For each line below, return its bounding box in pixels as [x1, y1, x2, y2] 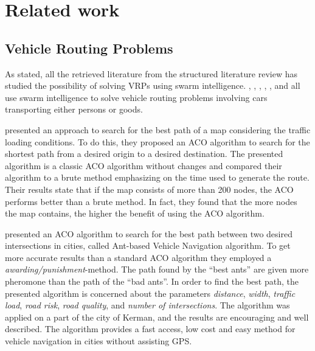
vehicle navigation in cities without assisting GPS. [5, 335, 192, 347]
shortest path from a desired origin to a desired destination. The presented [5, 147, 283, 160]
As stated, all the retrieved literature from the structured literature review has [5, 67, 297, 80]
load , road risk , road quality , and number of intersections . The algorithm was [5, 299, 290, 311]
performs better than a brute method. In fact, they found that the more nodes [5, 195, 297, 207]
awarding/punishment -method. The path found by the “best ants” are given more [5, 263, 309, 276]
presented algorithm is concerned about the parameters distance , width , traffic [5, 287, 296, 299]
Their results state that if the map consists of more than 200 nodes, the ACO [5, 182, 294, 195]
